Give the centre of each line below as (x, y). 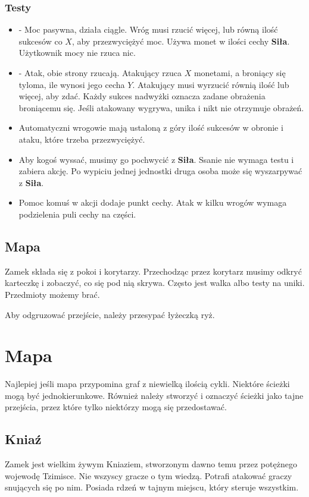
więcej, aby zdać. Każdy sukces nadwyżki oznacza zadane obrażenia (142, 96)
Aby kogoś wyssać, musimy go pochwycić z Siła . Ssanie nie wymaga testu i (156, 159)
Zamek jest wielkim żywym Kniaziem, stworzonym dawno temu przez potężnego (151, 464)
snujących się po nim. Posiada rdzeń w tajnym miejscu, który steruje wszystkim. (152, 487)
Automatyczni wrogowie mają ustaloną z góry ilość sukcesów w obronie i (151, 128)
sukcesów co (40, 41)
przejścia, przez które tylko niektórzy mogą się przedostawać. (116, 407)
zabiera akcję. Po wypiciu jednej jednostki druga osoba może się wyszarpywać (160, 171)
